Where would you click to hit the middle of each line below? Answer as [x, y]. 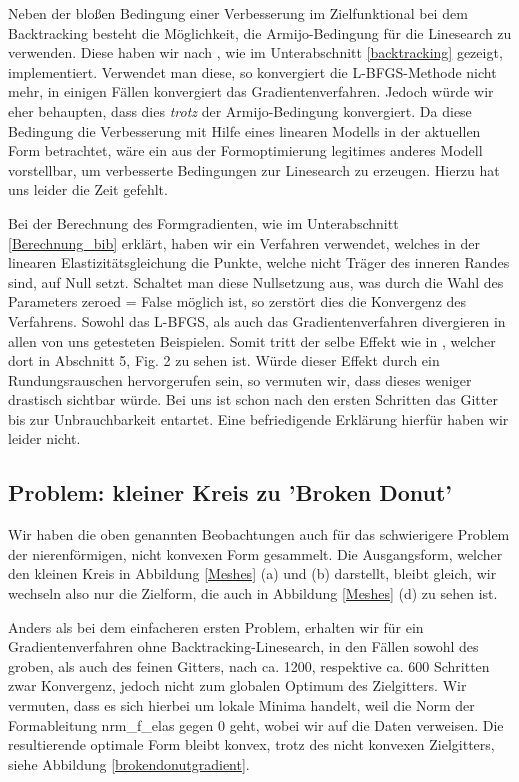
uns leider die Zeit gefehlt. [88, 189]
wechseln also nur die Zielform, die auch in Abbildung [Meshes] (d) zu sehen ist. [253, 593]
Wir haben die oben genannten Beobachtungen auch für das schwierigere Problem [259, 534]
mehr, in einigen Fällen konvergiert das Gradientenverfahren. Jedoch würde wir [251, 91]
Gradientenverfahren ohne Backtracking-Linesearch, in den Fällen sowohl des [243, 646]
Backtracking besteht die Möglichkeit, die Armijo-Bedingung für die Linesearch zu [260, 32]
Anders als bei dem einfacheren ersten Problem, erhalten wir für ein [216, 626]
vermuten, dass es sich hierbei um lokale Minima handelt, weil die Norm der [241, 705]
